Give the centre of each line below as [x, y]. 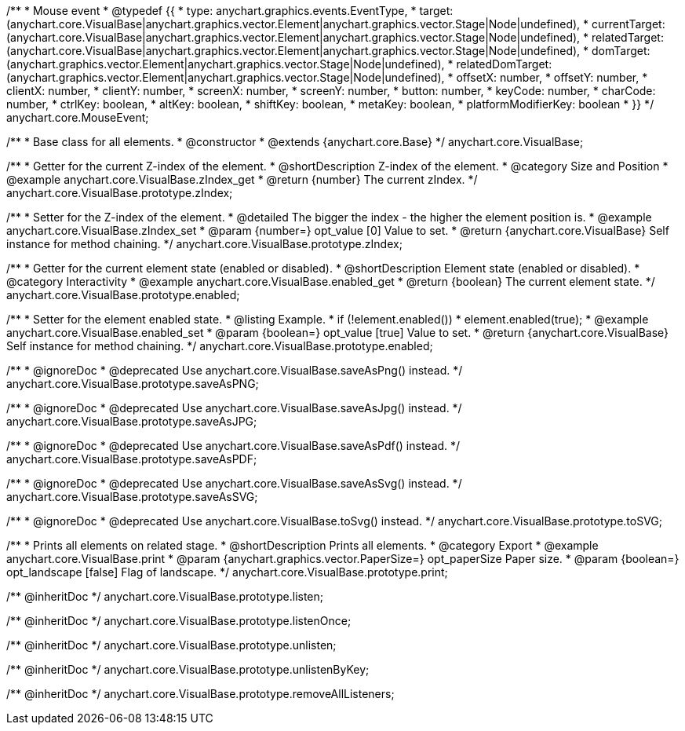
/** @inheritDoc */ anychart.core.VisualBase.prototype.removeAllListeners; [200, 694]
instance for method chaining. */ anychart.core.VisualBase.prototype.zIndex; [204, 244]
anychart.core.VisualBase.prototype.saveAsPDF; [132, 459]
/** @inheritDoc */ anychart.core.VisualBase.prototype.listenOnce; [179, 621]
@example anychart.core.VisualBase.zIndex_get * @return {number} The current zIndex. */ [242, 179]
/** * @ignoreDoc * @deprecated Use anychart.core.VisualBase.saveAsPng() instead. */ [235, 370]
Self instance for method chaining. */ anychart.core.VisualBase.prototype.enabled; [220, 346]
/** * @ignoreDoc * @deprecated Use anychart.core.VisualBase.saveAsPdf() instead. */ [233, 446]
